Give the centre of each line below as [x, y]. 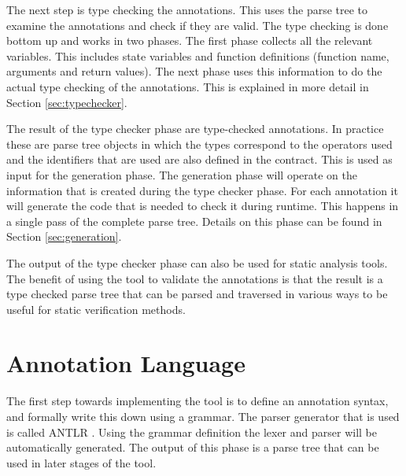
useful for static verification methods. [96, 309]
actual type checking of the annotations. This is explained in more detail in [188, 86]
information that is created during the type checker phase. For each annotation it [202, 190]
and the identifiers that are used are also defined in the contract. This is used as [199, 159]
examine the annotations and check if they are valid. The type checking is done [197, 25]
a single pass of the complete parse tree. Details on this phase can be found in [194, 221]
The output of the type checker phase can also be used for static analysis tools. [197, 262]
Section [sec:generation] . [64, 236]
